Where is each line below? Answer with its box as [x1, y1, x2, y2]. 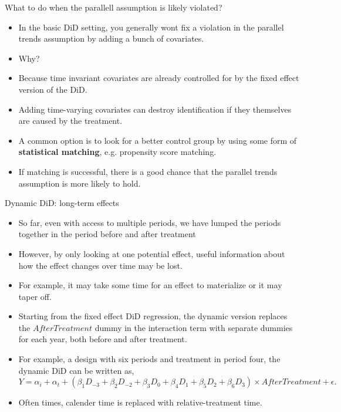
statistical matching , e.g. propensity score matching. [18, 146, 217, 158]
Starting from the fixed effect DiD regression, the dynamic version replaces [18, 310, 288, 322]
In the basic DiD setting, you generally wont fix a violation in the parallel [18, 21, 284, 33]
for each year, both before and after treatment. [18, 333, 187, 345]
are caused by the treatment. [18, 114, 123, 127]
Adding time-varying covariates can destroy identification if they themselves [18, 103, 292, 115]
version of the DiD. [18, 83, 87, 95]
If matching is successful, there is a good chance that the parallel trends [18, 165, 278, 177]
